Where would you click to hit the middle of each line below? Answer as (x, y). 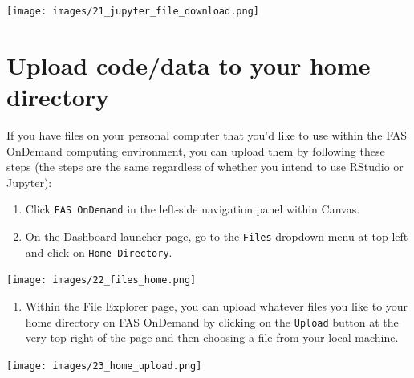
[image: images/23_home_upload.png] (104, 366)
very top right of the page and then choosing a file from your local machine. (212, 337)
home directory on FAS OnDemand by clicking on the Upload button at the (212, 321)
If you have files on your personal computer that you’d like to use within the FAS (207, 134)
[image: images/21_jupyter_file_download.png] (133, 11)
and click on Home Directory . (99, 252)
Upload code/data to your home (189, 65)
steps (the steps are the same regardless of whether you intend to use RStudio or (205, 167)
